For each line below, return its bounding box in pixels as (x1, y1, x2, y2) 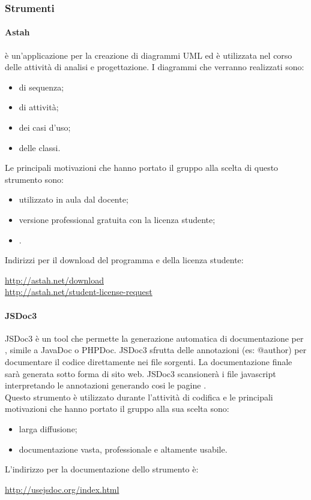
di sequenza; (19, 80, 64, 93)
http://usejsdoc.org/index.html (5, 483, 119, 495)
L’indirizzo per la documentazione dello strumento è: (5, 463, 199, 475)
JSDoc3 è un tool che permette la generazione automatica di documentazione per (5, 332, 304, 344)
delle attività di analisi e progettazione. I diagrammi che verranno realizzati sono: (5, 61, 304, 73)
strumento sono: (5, 173, 64, 185)
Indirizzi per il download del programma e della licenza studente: (5, 254, 244, 266)
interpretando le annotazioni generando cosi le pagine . (5, 379, 207, 391)
